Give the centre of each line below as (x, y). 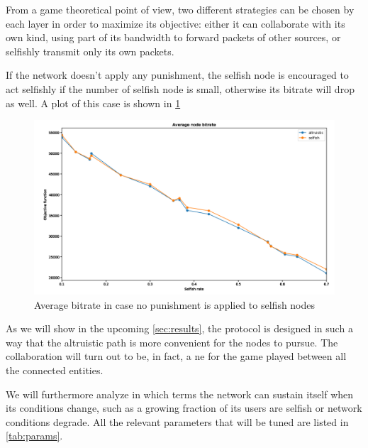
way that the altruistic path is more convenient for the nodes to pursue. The (172, 342)
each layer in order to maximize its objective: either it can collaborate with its (175, 23)
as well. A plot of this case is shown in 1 (93, 103)
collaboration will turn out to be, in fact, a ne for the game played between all (176, 356)
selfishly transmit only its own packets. (90, 51)
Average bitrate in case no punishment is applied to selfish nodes (175, 304)
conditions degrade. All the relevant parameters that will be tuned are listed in (177, 421)
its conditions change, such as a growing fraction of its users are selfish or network (184, 408)
